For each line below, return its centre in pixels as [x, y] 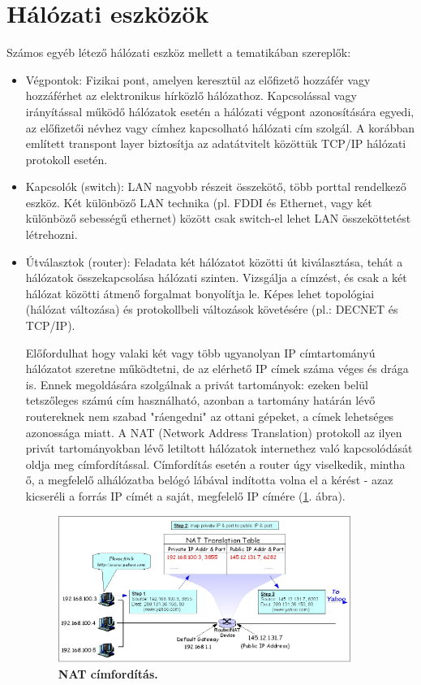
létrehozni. [52, 234]
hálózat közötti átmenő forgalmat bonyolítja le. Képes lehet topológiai [200, 293]
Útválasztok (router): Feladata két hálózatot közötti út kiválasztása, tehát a [214, 261]
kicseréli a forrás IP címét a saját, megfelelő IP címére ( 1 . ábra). [185, 495]
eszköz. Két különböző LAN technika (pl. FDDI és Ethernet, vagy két [199, 202]
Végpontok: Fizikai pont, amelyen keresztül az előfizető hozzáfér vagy [198, 79]
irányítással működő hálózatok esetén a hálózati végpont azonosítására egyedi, [220, 111]
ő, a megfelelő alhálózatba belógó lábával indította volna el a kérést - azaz [209, 480]
